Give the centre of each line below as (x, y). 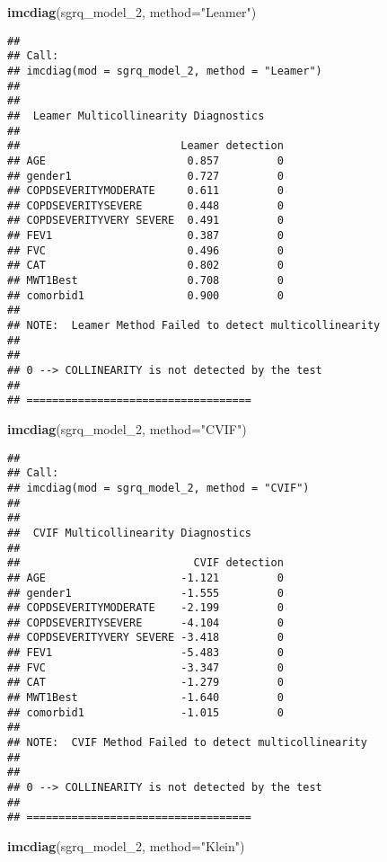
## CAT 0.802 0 (145, 266)
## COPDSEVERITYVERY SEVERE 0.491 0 (145, 221)
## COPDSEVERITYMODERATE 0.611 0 (145, 191)
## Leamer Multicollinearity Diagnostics (136, 116)
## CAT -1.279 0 (145, 683)
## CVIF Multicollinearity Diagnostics (130, 533)
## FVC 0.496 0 (145, 250)
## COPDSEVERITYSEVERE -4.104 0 (145, 622)
